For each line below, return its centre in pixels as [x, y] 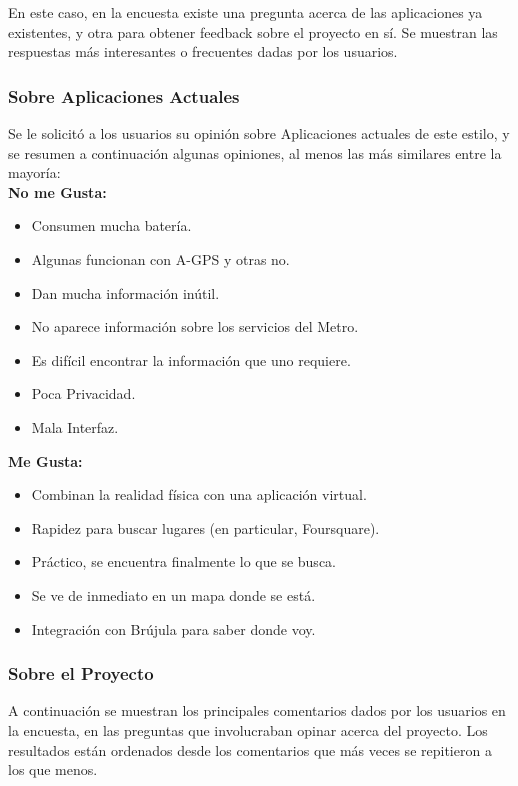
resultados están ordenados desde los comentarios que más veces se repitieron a [250, 749]
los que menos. [53, 769]
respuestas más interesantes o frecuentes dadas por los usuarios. [203, 51]
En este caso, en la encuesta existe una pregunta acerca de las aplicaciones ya [245, 12]
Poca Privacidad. [83, 393]
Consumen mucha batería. [111, 225]
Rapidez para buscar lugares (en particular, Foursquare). [205, 527]
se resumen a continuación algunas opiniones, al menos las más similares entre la [255, 152]
